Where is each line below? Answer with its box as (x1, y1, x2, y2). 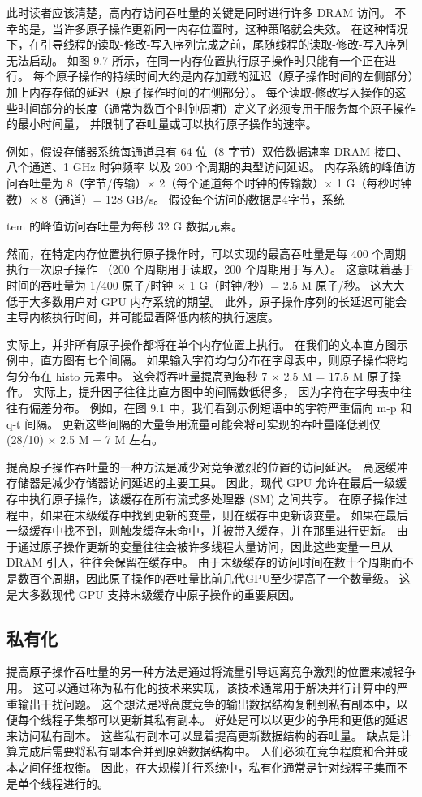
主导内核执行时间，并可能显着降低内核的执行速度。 (6, 308, 279, 325)
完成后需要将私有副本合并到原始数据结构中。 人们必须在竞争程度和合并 (17, 743, 397, 760)
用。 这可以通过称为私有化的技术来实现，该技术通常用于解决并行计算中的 (6, 679, 397, 696)
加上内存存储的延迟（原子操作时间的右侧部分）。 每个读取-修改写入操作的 (6, 83, 395, 100)
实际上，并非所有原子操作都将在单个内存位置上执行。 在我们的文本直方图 (6, 335, 397, 352)
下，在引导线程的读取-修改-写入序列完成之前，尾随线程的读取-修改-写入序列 (6, 36, 408, 53)
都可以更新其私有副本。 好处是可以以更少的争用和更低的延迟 (85, 711, 408, 728)
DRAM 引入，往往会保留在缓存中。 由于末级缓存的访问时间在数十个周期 (6, 554, 391, 571)
